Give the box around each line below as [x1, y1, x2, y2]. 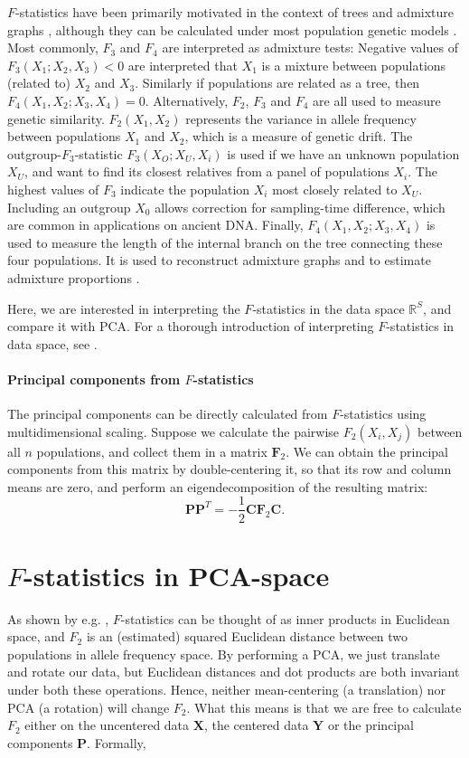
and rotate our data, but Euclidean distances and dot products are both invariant [7, 662, 460, 681]
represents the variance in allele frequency [185, 109, 417, 128]
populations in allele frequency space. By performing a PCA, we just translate [7, 644, 440, 663]
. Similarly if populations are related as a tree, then [135, 73, 420, 92]
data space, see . [7, 334, 98, 353]
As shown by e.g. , [7, 609, 109, 628]
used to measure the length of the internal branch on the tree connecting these [7, 232, 443, 251]
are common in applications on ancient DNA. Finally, [7, 215, 304, 234]
